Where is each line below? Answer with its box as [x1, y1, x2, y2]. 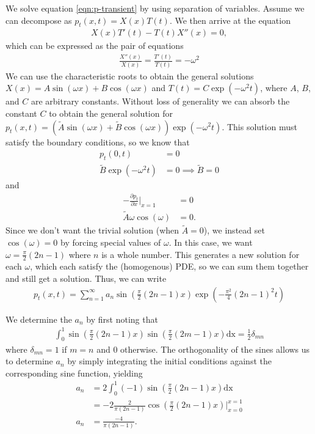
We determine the [5, 312, 72, 325]
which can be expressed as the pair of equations [5, 39, 184, 52]
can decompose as [5, 13, 72, 26]
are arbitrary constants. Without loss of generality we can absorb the [31, 95, 290, 108]
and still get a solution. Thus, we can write [5, 271, 167, 284]
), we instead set [203, 224, 265, 237]
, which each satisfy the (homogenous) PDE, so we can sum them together [30, 260, 309, 273]
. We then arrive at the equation [169, 13, 291, 26]
